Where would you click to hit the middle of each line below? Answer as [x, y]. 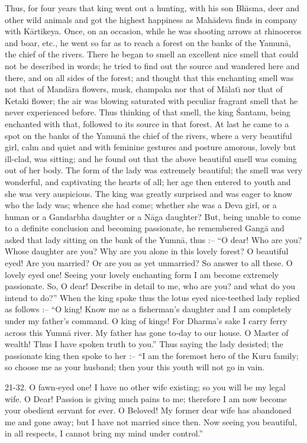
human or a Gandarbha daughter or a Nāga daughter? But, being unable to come [153, 216]
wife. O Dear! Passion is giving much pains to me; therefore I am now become [146, 398]
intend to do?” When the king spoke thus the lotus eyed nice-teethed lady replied [152, 297]
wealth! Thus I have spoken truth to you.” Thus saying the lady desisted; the [144, 344]
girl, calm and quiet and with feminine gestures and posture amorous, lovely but [151, 147]
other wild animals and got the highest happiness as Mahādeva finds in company [151, 19]
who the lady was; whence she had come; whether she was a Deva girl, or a [141, 205]
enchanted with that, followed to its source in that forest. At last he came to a [147, 123]
